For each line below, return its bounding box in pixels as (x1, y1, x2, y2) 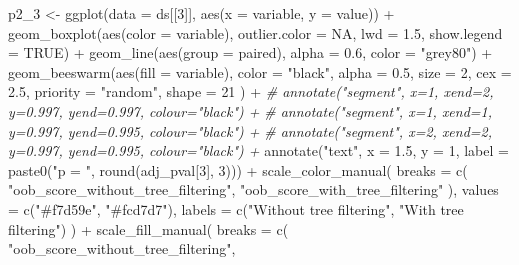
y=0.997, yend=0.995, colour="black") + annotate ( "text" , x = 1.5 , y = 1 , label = (8, 140, 509, 161)
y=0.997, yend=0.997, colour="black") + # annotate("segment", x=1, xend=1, (8, 100, 493, 121)
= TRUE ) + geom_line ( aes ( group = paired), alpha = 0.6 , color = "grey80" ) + (8, 42, 493, 63)
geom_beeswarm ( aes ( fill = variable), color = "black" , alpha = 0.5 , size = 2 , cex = (8, 61, 512, 82)
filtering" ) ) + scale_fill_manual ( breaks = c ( (8, 218, 289, 239)
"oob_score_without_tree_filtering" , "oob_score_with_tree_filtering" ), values (8, 179, 499, 200)
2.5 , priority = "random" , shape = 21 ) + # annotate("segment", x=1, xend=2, (8, 81, 494, 102)
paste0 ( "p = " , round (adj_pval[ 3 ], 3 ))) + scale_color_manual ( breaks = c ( (8, 159, 468, 180)
